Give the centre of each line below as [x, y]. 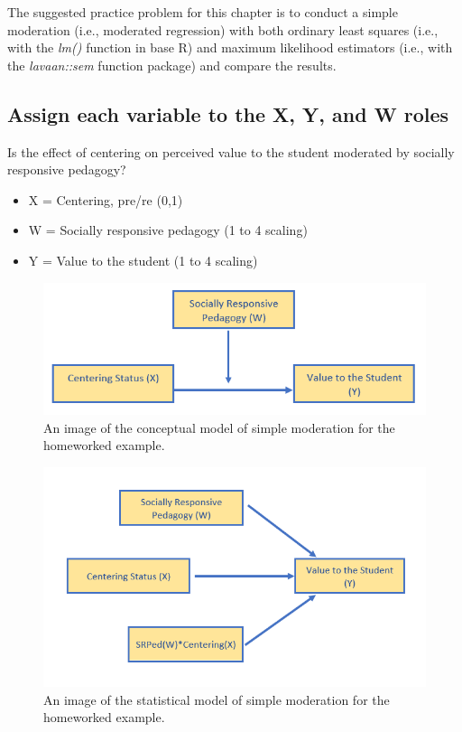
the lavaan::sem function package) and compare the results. [172, 65]
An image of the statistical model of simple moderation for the [217, 699]
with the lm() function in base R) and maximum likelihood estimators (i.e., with [230, 47]
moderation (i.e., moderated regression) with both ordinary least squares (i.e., [223, 29]
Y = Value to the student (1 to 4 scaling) [143, 260]
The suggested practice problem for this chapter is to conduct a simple [203, 12]
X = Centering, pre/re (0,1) [106, 199]
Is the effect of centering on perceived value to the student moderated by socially [231, 151]
